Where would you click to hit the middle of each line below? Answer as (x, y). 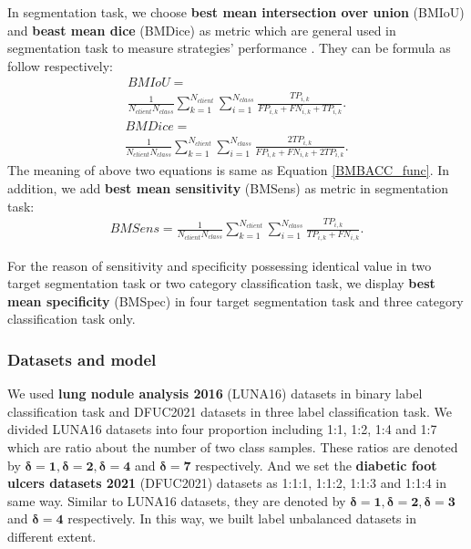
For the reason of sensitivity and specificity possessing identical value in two (220, 265)
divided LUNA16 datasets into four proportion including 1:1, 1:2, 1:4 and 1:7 (222, 429)
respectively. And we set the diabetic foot (316, 465)
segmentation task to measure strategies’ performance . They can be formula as (229, 48)
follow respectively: (61, 65)
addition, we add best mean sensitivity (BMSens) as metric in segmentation (228, 187)
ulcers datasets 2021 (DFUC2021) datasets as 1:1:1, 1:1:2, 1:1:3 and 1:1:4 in (227, 483)
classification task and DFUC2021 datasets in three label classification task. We (230, 411)
